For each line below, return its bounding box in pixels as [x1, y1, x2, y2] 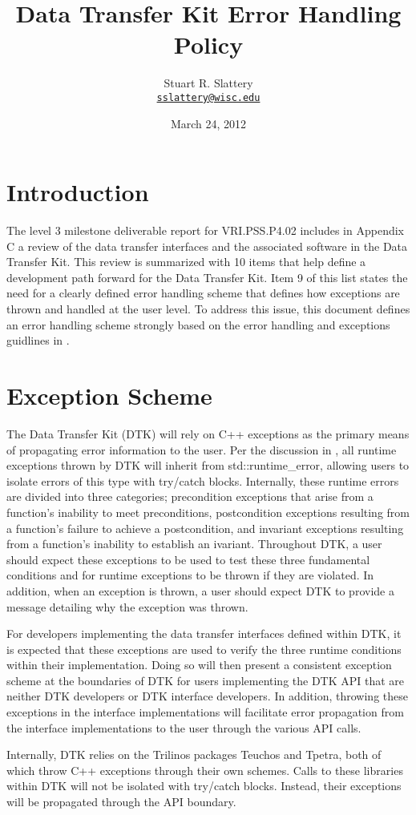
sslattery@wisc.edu [156, 91, 261, 103]
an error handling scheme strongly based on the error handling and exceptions [6, 316, 390, 333]
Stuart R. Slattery [164, 75, 253, 91]
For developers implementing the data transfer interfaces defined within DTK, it [6, 625, 402, 642]
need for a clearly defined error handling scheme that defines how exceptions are [6, 284, 400, 301]
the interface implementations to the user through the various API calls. [6, 719, 361, 736]
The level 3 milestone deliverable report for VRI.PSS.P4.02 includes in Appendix [6, 222, 404, 239]
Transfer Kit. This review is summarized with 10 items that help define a [6, 253, 366, 270]
